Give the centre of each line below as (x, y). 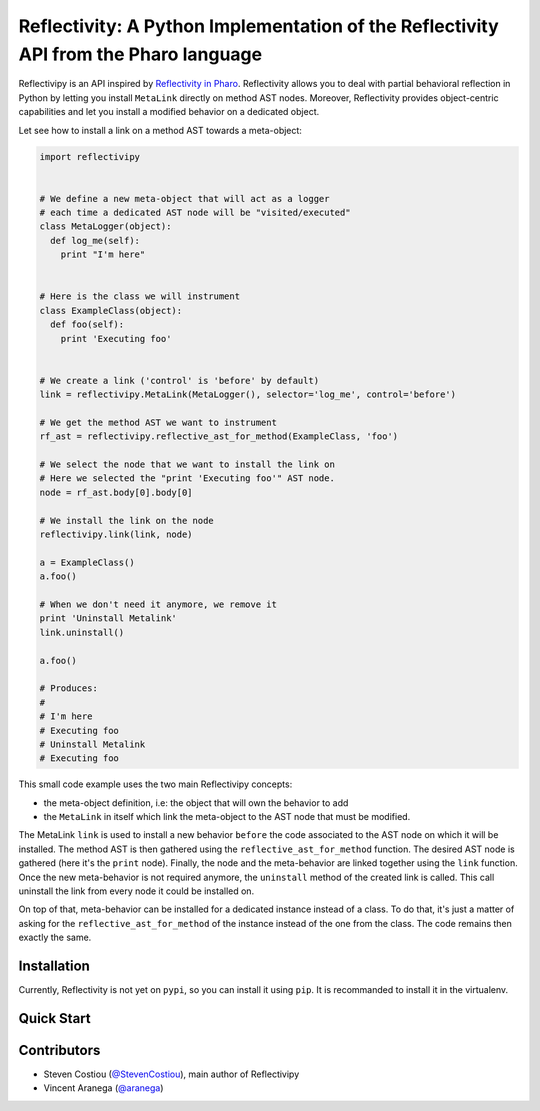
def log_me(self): (95, 240)
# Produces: (69, 688)
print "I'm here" (103, 254)
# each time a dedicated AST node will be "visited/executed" (195, 213)
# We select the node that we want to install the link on (187, 464)
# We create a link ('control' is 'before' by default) (179, 380)
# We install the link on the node (126, 520)
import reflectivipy (89, 156)
